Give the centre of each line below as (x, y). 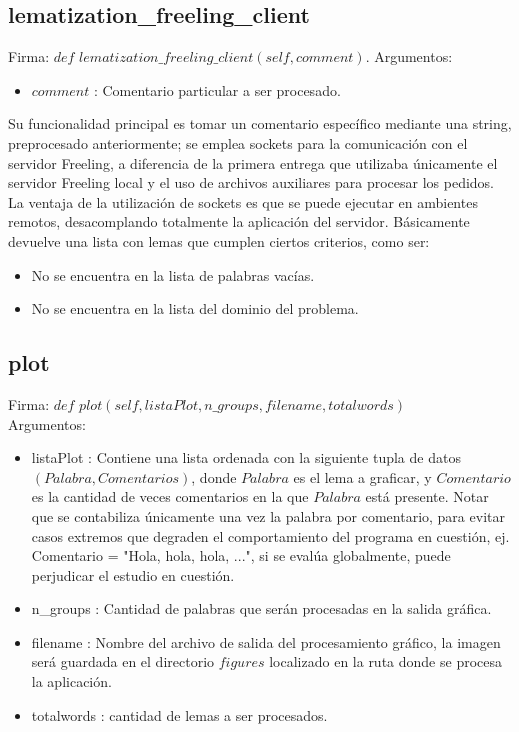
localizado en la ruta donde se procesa (386, 661)
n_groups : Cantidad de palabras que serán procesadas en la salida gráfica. (261, 608)
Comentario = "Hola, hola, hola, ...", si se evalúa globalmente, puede (241, 555)
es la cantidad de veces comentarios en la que (170, 496)
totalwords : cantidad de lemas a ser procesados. (179, 714)
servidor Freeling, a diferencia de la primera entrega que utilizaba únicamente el (253, 162)
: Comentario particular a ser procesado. (217, 89)
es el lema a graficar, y (362, 476)
